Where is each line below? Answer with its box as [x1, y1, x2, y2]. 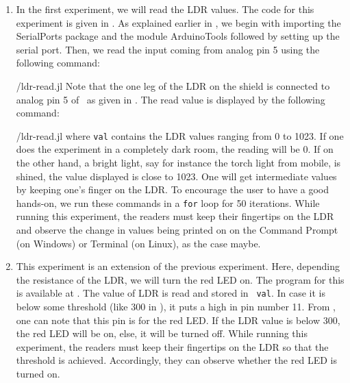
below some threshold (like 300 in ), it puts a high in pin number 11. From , [16, 299, 336, 314]
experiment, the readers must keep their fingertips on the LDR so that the [16, 339, 329, 354]
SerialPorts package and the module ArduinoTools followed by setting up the [16, 29, 340, 43]
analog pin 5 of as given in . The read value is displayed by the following [16, 92, 325, 106]
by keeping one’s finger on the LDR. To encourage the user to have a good [16, 182, 329, 197]
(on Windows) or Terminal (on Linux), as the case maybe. [16, 236, 261, 250]
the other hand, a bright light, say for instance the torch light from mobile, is [16, 156, 341, 169]
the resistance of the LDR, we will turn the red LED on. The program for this [16, 272, 345, 286]
